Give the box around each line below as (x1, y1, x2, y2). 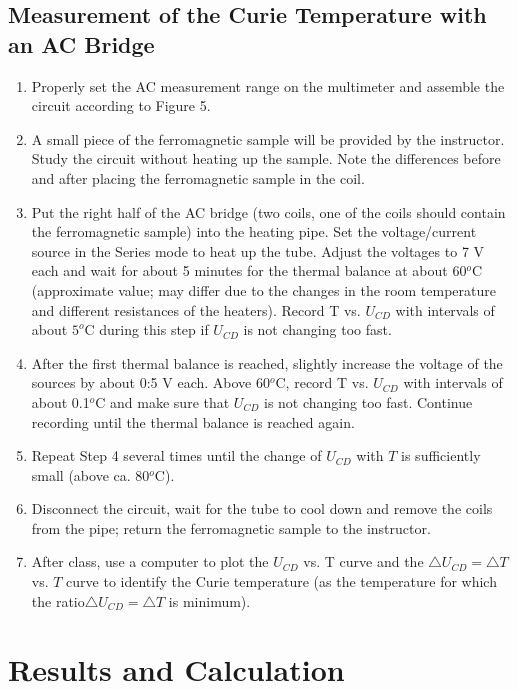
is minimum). (168, 590, 251, 611)
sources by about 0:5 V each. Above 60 (31, 372, 270, 393)
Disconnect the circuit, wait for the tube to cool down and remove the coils (31, 498, 493, 519)
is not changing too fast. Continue (264, 391, 473, 412)
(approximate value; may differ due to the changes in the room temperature (31, 279, 496, 300)
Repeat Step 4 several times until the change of (31, 445, 322, 466)
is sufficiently (401, 445, 481, 466)
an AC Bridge (8, 28, 155, 59)
